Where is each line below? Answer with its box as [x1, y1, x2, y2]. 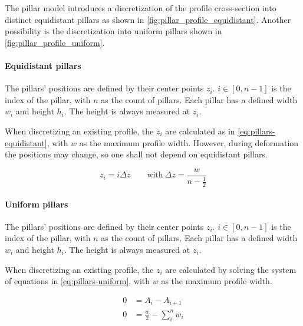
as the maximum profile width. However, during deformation [79, 136, 299, 149]
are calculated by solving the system [165, 263, 297, 275]
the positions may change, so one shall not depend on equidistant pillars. [5, 148, 268, 160]
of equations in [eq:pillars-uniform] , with [5, 275, 150, 287]
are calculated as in [165, 124, 235, 137]
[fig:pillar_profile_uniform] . [5, 36, 105, 48]
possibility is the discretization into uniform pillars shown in [5, 25, 222, 37]
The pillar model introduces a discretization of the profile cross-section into [5, 2, 276, 14]
